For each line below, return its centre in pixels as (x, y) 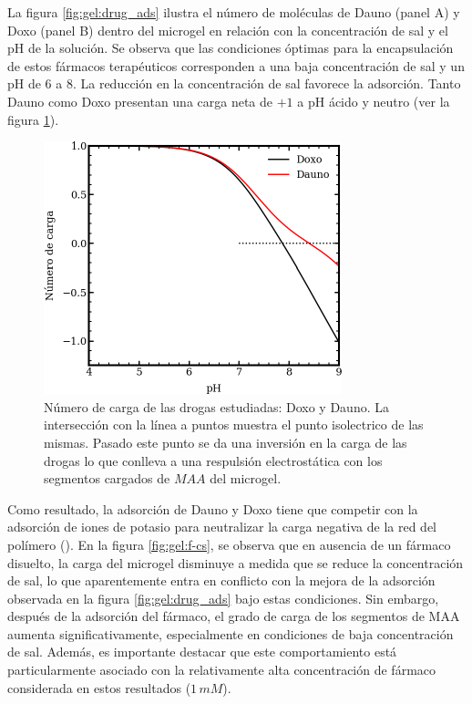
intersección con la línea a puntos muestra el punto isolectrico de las (234, 424)
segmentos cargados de (107, 478)
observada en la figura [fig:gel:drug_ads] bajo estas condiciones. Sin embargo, (223, 598)
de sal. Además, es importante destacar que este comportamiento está (202, 652)
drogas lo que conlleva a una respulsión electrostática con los (213, 460)
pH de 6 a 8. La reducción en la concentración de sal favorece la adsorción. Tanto (234, 83)
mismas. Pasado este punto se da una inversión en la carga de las (226, 442)
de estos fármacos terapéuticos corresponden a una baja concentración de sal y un (236, 65)
